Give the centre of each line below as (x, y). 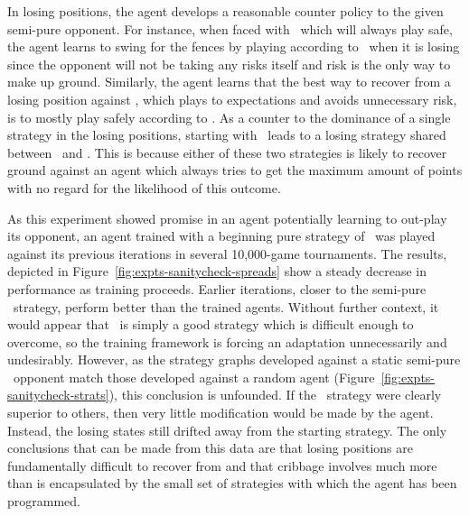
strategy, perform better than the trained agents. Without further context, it (226, 306)
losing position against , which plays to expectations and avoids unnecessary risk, (232, 99)
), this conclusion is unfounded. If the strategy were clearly (275, 395)
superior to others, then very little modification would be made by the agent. (220, 413)
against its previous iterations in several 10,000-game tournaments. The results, (227, 253)
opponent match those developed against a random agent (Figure (194, 377)
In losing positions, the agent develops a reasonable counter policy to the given (225, 11)
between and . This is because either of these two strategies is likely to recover (227, 152)
